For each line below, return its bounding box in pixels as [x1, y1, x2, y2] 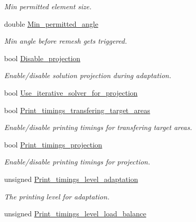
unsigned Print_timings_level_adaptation [4, 173, 138, 184]
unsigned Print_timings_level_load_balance [4, 208, 147, 219]
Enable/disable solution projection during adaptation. [4, 70, 171, 81]
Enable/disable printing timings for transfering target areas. [4, 122, 192, 133]
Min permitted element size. [4, 1, 92, 11]
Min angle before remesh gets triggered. [4, 35, 127, 46]
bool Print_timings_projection [4, 139, 102, 150]
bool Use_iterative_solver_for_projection [4, 87, 138, 98]
